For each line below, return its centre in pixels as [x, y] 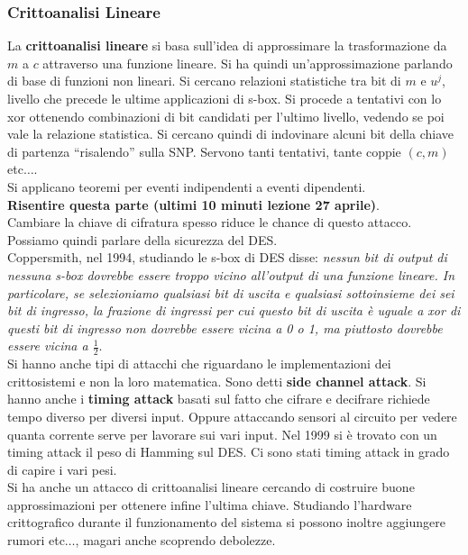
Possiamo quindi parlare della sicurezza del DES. [142, 239]
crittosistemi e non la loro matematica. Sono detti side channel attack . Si [217, 381]
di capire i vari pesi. [62, 469]
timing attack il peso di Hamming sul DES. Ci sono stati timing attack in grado [229, 452]
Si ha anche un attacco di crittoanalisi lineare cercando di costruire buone [211, 487]
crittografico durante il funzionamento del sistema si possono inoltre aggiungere [226, 522]
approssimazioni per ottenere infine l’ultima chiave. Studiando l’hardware [210, 504]
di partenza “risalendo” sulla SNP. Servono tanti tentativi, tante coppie [204, 151]
